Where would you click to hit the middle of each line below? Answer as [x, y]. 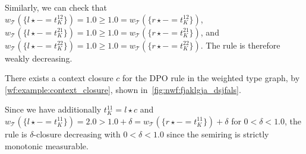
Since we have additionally [53, 109]
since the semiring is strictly [218, 134]
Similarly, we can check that [56, 7]
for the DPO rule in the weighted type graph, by [211, 78]
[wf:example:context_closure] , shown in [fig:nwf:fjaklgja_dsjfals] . [123, 89]
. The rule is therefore [240, 45]
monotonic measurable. [47, 145]
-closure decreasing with [77, 134]
